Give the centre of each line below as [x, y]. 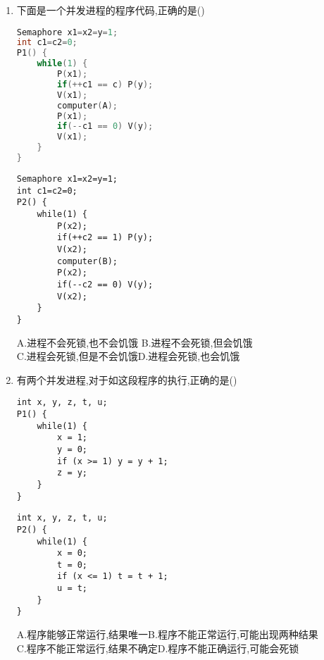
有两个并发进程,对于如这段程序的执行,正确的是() [127, 379]
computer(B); [87, 261]
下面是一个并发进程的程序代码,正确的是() [111, 10]
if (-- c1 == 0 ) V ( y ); [105, 126]
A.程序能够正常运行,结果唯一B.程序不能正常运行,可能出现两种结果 [167, 634]
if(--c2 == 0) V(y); [105, 284]
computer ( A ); [88, 105]
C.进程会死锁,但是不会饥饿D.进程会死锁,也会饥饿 [128, 356]
